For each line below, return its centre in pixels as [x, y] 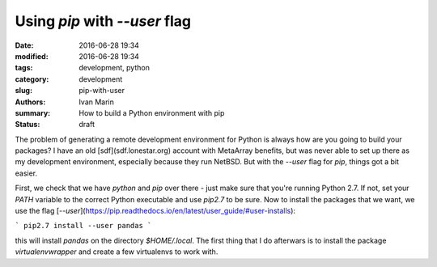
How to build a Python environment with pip [152, 112]
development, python [114, 68]
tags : [24, 68]
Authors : [30, 102]
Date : [24, 45]
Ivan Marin [97, 102]
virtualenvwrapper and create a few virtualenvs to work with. [117, 252]
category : [32, 79]
